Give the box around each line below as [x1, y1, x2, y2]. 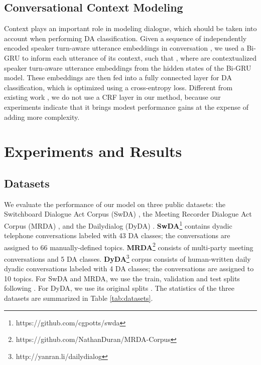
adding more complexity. [4, 111, 80, 122]
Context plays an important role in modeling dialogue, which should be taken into [4, 23, 257, 34]
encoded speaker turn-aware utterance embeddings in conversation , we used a [4, 43, 244, 53]
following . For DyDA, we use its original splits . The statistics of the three [4, 283, 234, 293]
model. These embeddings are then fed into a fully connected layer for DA [4, 72, 232, 83]
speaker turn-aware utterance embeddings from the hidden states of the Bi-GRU [4, 62, 251, 73]
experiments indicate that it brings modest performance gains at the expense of [4, 101, 249, 112]
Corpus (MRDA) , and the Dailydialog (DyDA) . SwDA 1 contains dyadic [4, 219, 232, 231]
